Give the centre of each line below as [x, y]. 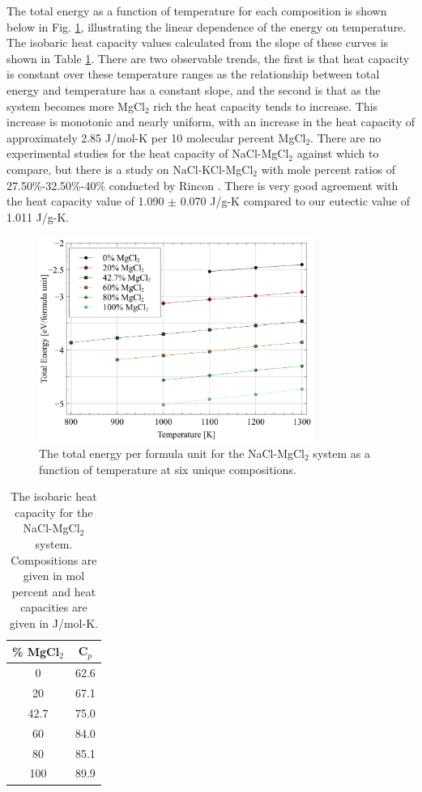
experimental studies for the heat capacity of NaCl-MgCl [148, 153]
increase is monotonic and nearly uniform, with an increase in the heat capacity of [211, 122]
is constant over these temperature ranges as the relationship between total [193, 74]
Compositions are [54, 559]
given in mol [54, 576]
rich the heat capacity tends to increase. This [266, 106]
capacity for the [54, 512]
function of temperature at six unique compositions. [168, 469]
